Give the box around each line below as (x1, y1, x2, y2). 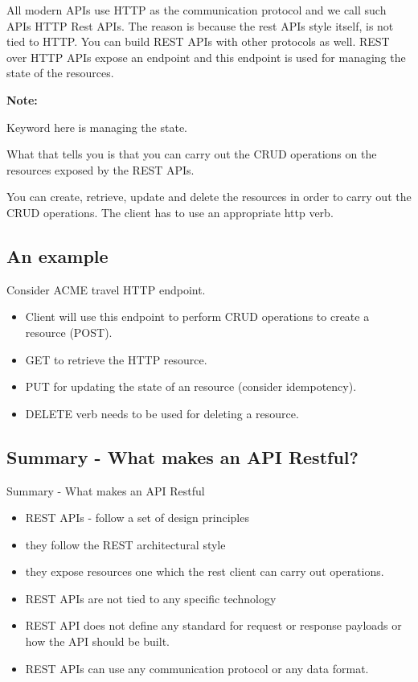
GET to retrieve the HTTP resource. (25, 351, 207, 368)
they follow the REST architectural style (25, 536, 226, 553)
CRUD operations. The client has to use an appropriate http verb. (6, 203, 334, 220)
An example (6, 243, 109, 268)
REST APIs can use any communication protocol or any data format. (25, 659, 369, 676)
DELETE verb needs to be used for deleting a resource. (25, 405, 299, 421)
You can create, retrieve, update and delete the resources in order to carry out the (6, 188, 412, 205)
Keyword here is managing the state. (6, 118, 187, 135)
